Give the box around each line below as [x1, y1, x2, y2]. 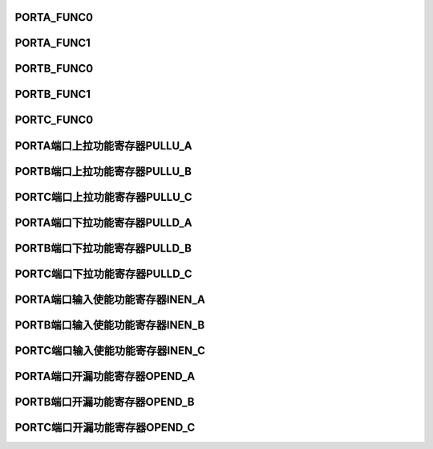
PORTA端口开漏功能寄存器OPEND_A [14, 369, 196, 383]
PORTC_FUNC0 [14, 113, 94, 127]
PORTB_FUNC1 [14, 88, 91, 101]
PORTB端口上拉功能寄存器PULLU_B [14, 165, 192, 178]
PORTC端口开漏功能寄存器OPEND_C [14, 420, 196, 434]
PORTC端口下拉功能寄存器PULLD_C [14, 267, 192, 280]
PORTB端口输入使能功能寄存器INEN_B [14, 318, 205, 332]
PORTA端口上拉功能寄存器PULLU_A [14, 139, 192, 153]
